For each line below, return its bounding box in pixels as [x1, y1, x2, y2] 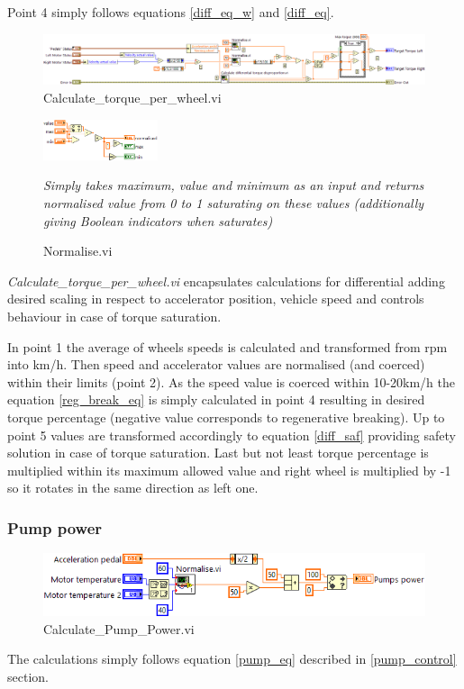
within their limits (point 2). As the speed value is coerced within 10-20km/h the [7, 372, 455, 391]
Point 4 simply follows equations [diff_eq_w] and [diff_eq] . [7, 3, 334, 21]
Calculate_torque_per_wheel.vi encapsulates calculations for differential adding [7, 271, 445, 290]
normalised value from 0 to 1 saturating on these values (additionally [43, 194, 424, 213]
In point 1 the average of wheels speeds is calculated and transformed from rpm [7, 337, 448, 356]
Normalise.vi [43, 241, 113, 260]
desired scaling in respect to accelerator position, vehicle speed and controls [7, 289, 424, 308]
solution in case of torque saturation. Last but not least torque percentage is [7, 443, 429, 462]
